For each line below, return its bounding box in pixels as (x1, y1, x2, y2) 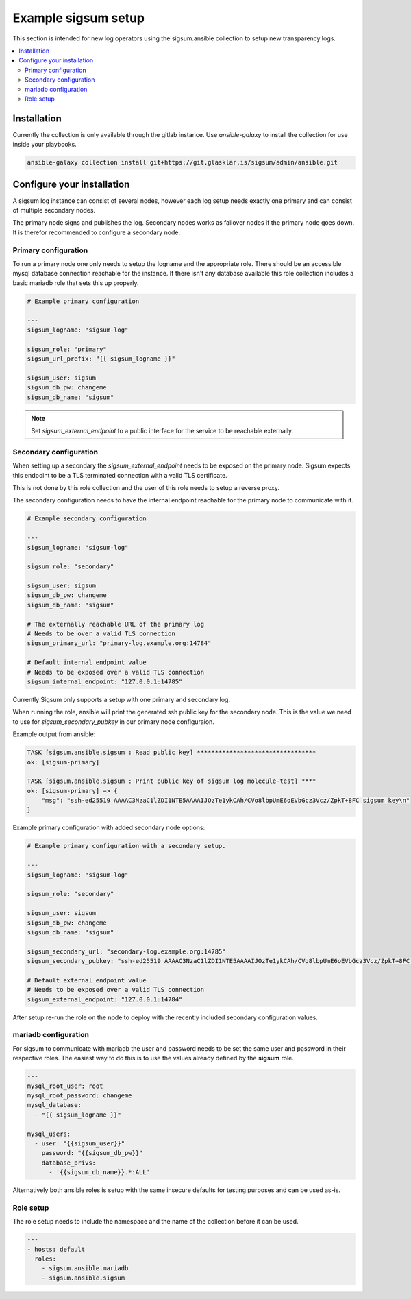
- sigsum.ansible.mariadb (41, 1265, 129, 1272)
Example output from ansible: (12, 730, 96, 738)
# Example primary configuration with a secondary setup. (27, 842, 226, 850)
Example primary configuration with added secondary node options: (12, 823, 206, 832)
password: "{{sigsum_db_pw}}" (41, 1149, 143, 1157)
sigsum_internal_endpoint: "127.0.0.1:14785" (27, 677, 183, 685)
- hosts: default (27, 1245, 86, 1253)
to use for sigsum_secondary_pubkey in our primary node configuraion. (12, 717, 215, 726)
